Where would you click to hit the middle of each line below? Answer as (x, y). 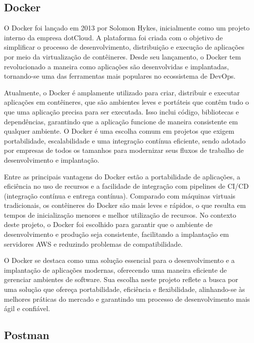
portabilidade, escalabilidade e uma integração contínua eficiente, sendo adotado (125, 140)
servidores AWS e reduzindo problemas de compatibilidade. (94, 243)
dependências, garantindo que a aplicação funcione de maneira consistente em (121, 121)
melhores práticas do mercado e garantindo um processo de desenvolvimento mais (127, 299)
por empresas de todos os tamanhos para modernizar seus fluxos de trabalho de (124, 150)
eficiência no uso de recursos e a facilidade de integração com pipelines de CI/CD (127, 186)
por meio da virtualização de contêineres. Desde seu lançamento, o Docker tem (123, 56)
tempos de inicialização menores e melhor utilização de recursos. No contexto (120, 214)
